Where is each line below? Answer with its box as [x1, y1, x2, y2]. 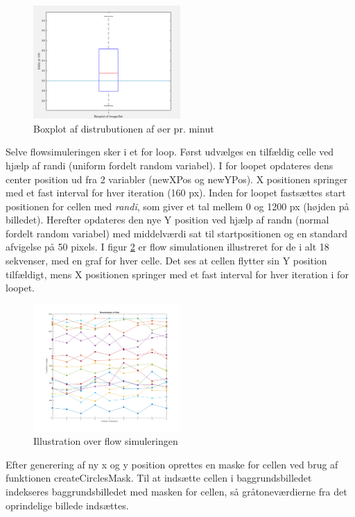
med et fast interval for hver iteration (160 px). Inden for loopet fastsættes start [6, 185, 346, 200]
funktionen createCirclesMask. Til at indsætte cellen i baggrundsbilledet [6, 471, 312, 485]
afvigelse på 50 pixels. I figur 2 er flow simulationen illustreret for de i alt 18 [6, 239, 329, 254]
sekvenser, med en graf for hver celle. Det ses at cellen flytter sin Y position [6, 253, 327, 268]
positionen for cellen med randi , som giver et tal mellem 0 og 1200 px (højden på [6, 198, 349, 213]
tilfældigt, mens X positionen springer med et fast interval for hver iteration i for [6, 266, 349, 281]
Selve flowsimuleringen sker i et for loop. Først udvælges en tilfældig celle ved [6, 144, 334, 159]
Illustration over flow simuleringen [33, 434, 178, 448]
